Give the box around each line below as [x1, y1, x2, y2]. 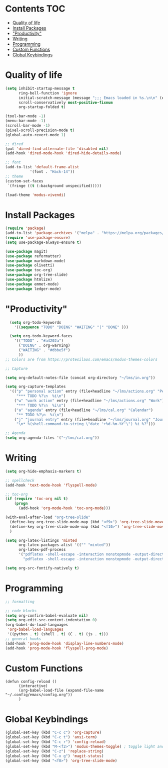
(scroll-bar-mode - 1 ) [5, 123, 50, 128]
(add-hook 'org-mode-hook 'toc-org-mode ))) [18, 506, 111, 511]
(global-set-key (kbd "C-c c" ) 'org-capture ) [5, 730, 101, 735]
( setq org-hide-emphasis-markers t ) [5, 468, 81, 474]
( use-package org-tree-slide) [5, 272, 68, 277]
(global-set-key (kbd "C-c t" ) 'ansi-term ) [5, 735, 97, 740]
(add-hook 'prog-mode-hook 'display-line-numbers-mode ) [5, 641, 124, 646]
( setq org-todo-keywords [9, 320, 61, 325]
